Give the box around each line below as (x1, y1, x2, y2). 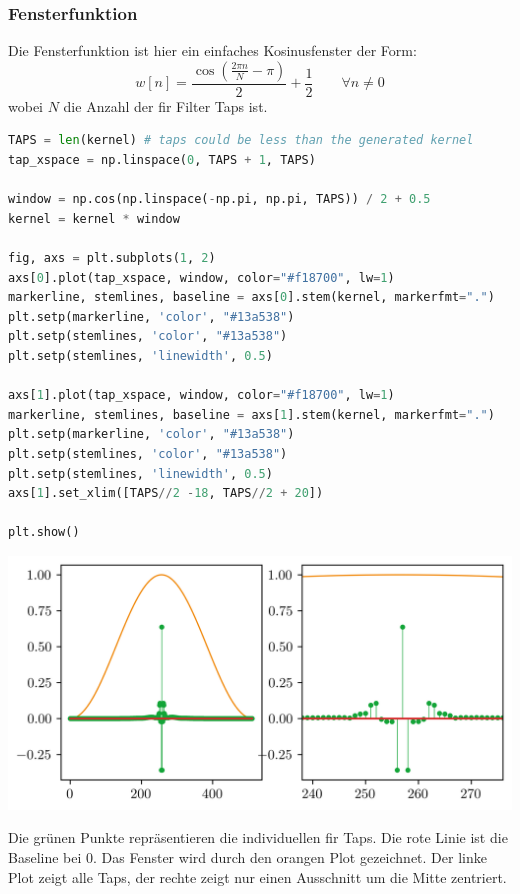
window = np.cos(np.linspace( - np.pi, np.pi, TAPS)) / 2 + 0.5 (8, 192, 431, 207)
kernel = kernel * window (8, 211, 180, 226)
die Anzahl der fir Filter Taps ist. (63, 95, 268, 116)
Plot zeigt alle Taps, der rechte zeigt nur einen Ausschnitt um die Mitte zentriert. (8, 866, 507, 887)
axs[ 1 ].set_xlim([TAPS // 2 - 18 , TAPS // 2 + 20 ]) (8, 486, 324, 501)
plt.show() (8, 525, 80, 540)
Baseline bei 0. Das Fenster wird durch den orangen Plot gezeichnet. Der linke (8, 847, 487, 868)
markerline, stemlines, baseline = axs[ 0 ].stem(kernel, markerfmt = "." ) (8, 290, 495, 305)
